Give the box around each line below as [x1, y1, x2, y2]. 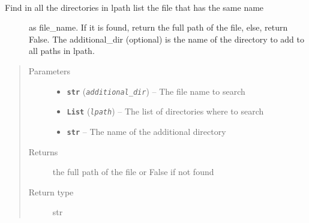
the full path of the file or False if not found [52, 165, 214, 178]
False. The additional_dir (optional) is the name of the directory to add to [29, 32, 305, 45]
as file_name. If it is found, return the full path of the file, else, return [29, 21, 288, 34]
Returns [28, 145, 58, 158]
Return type [28, 185, 74, 198]
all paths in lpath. [29, 44, 95, 57]
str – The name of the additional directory [67, 125, 226, 137]
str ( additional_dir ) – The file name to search [67, 85, 245, 97]
